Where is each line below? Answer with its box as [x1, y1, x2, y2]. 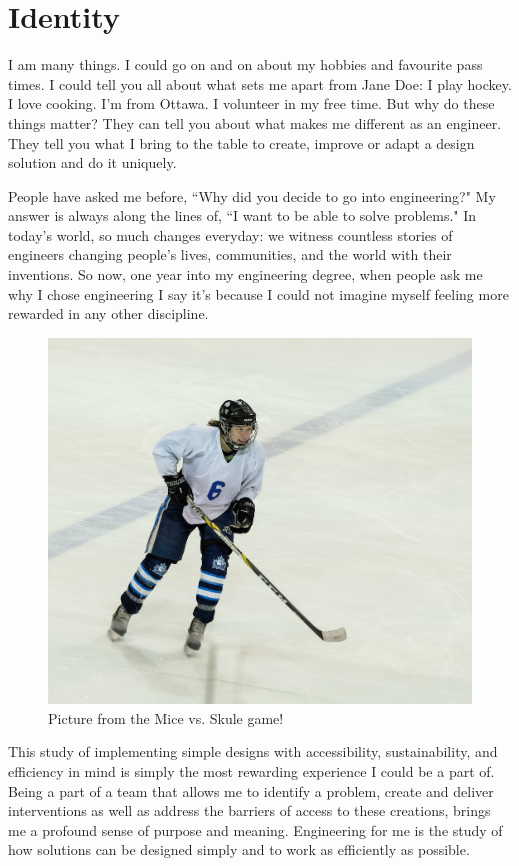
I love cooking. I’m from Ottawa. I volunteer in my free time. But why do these [8, 93, 495, 114]
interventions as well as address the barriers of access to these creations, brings [8, 800, 491, 821]
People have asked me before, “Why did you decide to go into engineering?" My [8, 185, 496, 206]
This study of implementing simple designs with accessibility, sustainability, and [8, 741, 498, 762]
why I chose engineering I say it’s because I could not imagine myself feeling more [8, 283, 509, 304]
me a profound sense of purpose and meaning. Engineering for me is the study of [8, 819, 503, 840]
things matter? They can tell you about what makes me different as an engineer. [8, 112, 502, 133]
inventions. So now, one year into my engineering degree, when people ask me [8, 264, 483, 285]
